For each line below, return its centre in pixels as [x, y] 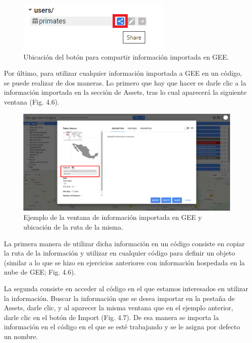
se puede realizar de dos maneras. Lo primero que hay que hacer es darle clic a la [125, 82]
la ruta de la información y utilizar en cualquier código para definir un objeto [119, 253]
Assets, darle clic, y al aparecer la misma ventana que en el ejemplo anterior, [119, 308]
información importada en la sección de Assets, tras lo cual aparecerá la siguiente [125, 92]
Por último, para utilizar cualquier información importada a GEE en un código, [123, 73]
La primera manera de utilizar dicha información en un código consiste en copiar [125, 243]
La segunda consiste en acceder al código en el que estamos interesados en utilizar [126, 289]
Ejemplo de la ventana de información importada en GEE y [113, 217]
